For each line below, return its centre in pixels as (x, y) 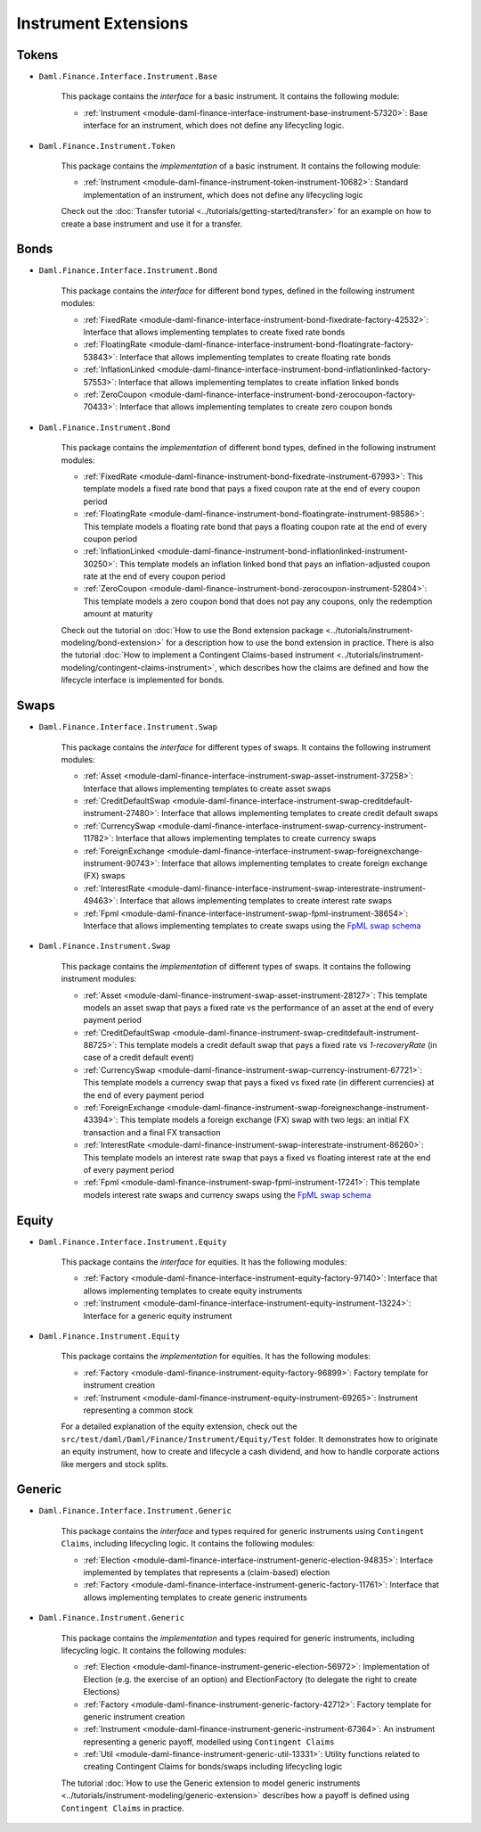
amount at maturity (118, 614)
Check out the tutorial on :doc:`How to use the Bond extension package (192, 630)
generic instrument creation (135, 1716)
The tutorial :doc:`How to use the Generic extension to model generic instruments (211, 1783)
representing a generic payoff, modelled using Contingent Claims (209, 1741)
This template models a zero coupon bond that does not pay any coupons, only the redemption (258, 601)
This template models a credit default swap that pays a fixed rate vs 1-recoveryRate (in (278, 1045)
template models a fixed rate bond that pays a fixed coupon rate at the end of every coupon (252, 489)
